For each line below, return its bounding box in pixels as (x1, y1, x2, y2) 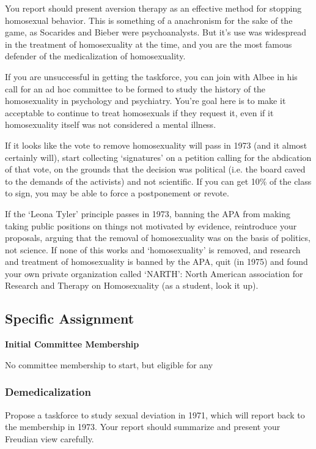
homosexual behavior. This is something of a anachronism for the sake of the (5, 13, 293, 26)
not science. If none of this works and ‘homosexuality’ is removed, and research (5, 243, 301, 256)
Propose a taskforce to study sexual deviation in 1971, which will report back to (5, 408, 305, 421)
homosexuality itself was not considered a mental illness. (5, 118, 216, 131)
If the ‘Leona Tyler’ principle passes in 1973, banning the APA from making (5, 207, 291, 220)
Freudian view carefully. (5, 432, 94, 445)
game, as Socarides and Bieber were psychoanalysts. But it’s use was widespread (5, 26, 307, 39)
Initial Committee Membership (5, 338, 139, 351)
